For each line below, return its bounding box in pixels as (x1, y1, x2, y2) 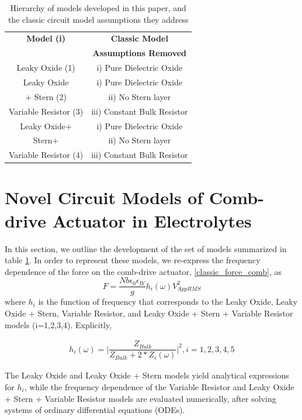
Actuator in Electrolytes (52, 208, 252, 232)
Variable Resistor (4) (9, 149, 84, 161)
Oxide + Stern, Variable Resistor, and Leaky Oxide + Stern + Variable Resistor (5, 307, 293, 319)
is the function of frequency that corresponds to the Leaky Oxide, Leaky (38, 295, 298, 308)
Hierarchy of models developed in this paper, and (10, 2, 186, 13)
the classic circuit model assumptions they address (8, 13, 189, 25)
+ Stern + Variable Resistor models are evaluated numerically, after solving (5, 392, 276, 404)
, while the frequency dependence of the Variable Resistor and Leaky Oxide (24, 380, 294, 393)
